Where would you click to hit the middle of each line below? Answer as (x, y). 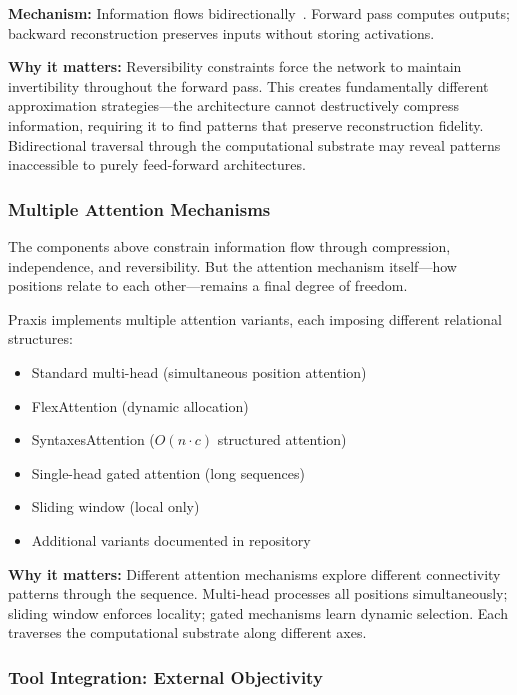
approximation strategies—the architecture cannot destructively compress (233, 105)
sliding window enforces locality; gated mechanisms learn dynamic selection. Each (258, 612)
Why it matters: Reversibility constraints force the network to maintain (235, 66)
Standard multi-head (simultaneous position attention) (199, 371)
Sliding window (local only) (115, 506)
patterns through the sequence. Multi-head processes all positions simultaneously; (258, 593)
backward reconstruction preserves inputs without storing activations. (221, 32)
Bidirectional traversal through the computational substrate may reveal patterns (254, 144)
